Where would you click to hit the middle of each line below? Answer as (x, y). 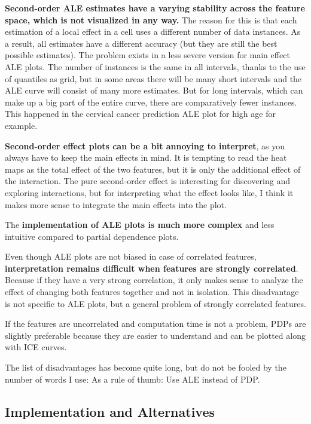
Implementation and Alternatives (110, 411)
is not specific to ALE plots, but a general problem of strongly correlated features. (155, 303)
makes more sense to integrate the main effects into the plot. (116, 204)
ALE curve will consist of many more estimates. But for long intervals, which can (154, 90)
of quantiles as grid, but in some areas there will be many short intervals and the (153, 78)
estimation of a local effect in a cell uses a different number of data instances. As (153, 31)
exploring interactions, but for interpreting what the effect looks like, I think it (149, 192)
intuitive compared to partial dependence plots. (92, 236)
